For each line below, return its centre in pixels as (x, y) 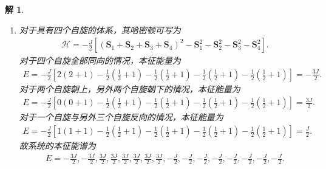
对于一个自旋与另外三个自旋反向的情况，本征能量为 (121, 117)
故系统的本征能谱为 (57, 146)
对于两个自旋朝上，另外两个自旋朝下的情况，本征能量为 (130, 88)
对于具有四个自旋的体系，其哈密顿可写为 (100, 29)
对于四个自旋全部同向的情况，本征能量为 (100, 60)
